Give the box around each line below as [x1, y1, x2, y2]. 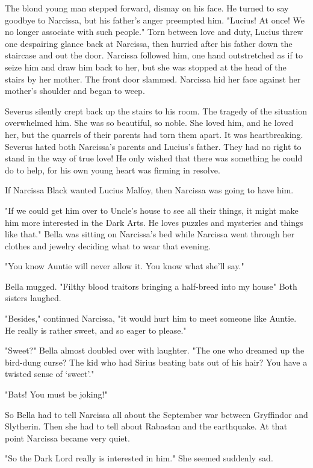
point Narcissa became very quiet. [5, 431, 130, 444]
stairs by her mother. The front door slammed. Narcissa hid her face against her [5, 72, 301, 85]
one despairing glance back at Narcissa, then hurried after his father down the [5, 37, 293, 49]
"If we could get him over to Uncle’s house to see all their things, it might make [5, 204, 299, 216]
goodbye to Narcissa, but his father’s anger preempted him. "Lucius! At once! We [5, 13, 305, 26]
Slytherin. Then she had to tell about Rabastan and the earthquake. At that [5, 420, 288, 432]
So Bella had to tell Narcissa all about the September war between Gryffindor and [5, 408, 308, 420]
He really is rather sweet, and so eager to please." [5, 323, 187, 336]
